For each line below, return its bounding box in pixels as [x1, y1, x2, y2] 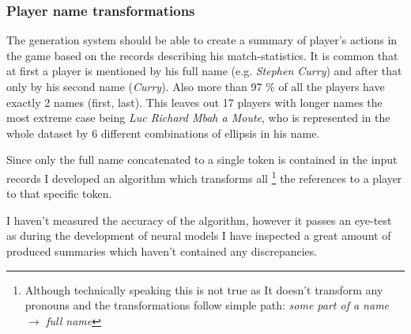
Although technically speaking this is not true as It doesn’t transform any [25, 281, 383, 298]
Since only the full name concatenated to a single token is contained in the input [6, 151, 398, 168]
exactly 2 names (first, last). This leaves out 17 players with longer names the [6, 93, 383, 110]
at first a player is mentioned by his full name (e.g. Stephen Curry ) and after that [6, 63, 402, 79]
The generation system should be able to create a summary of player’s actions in [6, 32, 398, 48]
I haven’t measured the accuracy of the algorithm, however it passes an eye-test [6, 211, 392, 228]
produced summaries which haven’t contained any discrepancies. [6, 243, 318, 259]
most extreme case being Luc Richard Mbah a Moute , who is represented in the [6, 109, 390, 126]
